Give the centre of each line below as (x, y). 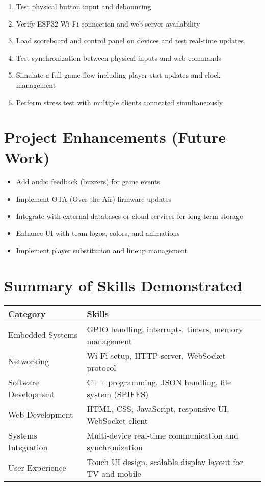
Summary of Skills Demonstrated (123, 285)
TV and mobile (114, 473)
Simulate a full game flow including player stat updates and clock (118, 75)
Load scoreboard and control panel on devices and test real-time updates (130, 41)
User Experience (37, 468)
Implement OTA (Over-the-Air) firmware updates (94, 199)
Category (27, 313)
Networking (29, 361)
